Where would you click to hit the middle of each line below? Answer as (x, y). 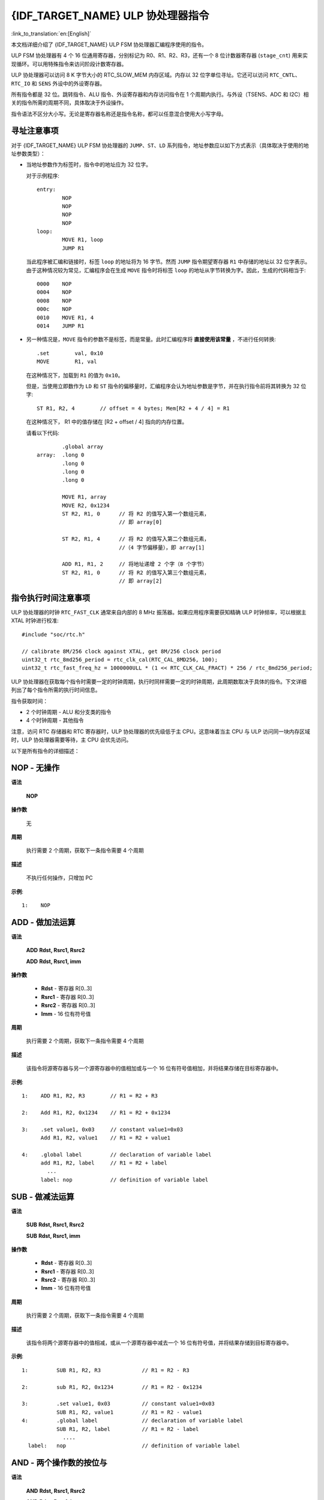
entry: (46, 190)
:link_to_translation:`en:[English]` (51, 34)
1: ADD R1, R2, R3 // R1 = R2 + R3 (90, 1096)
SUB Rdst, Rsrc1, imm (53, 1235)
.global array (83, 446)
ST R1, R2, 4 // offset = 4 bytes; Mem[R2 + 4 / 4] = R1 (133, 408)
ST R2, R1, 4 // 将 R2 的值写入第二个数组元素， (136, 539)
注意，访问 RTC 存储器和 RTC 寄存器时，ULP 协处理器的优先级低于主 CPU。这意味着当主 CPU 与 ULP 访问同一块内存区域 (160, 731)
